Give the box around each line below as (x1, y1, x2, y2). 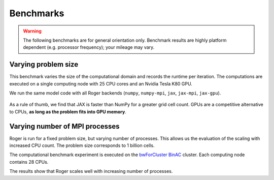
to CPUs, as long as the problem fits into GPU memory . (9, 108, 126, 114)
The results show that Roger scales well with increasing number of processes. (9, 168, 173, 174)
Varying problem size (9, 60, 79, 69)
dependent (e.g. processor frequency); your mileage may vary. (23, 44, 155, 50)
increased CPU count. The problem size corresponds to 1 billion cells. (9, 142, 155, 148)
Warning (23, 28, 42, 34)
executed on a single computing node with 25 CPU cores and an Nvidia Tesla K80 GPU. (9, 80, 192, 86)
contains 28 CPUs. (9, 159, 49, 165)
